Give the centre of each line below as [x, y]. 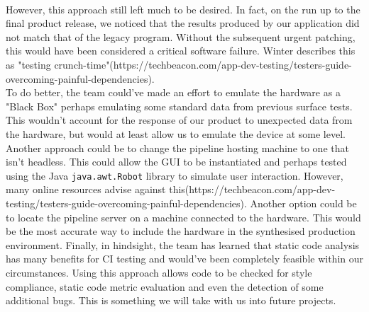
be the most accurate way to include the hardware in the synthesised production [181, 231]
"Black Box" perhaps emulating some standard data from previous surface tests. [179, 106]
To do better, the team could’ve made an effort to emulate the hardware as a [173, 92]
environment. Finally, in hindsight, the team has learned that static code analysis [183, 244]
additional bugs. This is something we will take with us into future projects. [171, 300]
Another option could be [303, 203]
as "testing [28, 64]
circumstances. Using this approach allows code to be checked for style [159, 272]
